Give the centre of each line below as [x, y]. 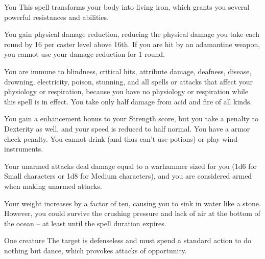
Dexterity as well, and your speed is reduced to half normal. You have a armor [127, 128]
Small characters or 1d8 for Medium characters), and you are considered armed [128, 176]
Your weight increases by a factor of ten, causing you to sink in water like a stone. [132, 203]
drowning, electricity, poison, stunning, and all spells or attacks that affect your [129, 81]
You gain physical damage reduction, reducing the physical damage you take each [132, 34]
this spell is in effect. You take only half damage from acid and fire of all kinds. [128, 101]
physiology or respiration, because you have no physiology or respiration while [126, 91]
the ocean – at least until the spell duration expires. [85, 223]
